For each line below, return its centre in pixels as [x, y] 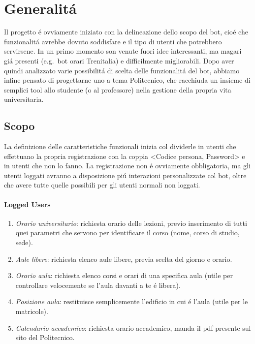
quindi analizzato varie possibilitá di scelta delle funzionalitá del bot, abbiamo [122, 70]
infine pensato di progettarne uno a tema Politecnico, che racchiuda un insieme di [127, 80]
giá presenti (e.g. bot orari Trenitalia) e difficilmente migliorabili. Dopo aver [119, 60]
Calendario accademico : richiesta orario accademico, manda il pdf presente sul [133, 328]
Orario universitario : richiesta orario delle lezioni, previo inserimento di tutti [131, 223]
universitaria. [24, 99]
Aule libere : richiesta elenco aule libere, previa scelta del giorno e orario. [124, 259]
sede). [24, 242]
